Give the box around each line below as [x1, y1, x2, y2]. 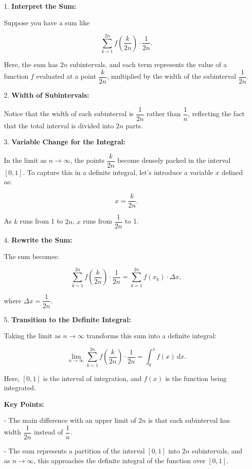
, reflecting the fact [188, 108, 245, 119]
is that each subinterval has [148, 415, 230, 425]
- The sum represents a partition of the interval [4, 446, 145, 456]
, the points [70, 155, 105, 165]
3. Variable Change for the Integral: [4, 137, 126, 147]
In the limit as [4, 155, 47, 165]
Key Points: [4, 399, 44, 409]
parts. [126, 120, 143, 130]
